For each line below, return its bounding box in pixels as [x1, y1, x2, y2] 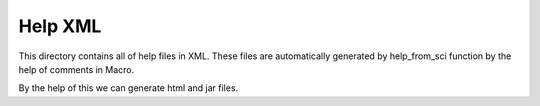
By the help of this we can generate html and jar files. [18, 82, 239, 94]
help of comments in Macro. [18, 63, 135, 75]
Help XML [18, 15, 102, 37]
